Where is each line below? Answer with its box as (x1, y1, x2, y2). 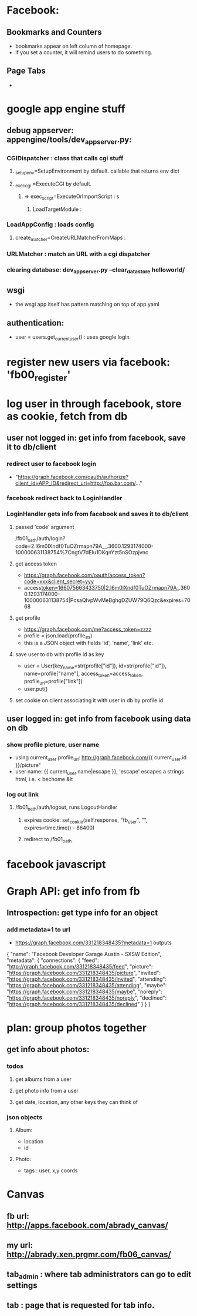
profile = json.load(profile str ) (23, 631, 93, 640)
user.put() (23, 685, 48, 692)
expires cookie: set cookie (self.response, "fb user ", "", (23, 816, 148, 825)
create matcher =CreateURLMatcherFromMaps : (15, 234, 126, 242)
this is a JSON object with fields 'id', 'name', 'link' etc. (23, 640, 154, 647)
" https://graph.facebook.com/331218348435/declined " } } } (6, 1000, 151, 1007)
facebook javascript (6, 858, 106, 871)
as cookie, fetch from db (6, 409, 128, 423)
